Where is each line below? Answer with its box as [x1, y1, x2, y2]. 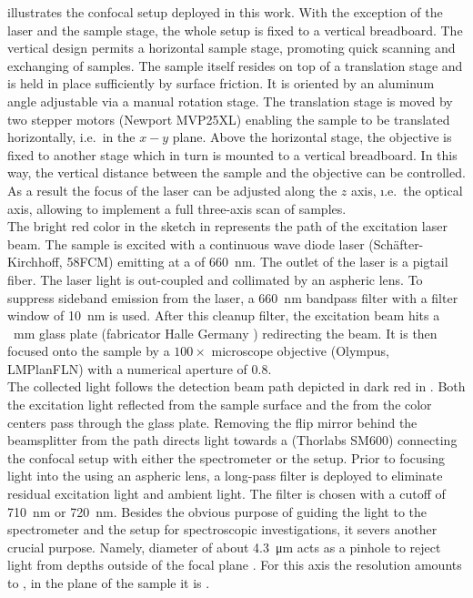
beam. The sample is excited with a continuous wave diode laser [7, 234, 365, 253]
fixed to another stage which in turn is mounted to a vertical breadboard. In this [7, 145, 458, 164]
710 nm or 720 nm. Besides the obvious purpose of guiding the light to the [7, 502, 428, 521]
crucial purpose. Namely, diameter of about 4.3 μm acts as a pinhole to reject [7, 537, 441, 556]
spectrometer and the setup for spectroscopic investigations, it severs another [7, 520, 438, 539]
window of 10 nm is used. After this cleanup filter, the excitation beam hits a [7, 306, 440, 325]
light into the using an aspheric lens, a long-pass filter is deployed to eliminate [7, 466, 443, 485]
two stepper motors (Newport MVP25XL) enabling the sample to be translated [7, 109, 450, 128]
